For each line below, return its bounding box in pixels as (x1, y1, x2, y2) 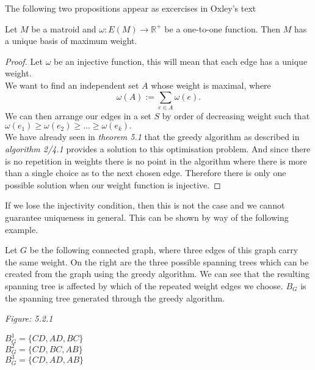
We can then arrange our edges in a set (5, 109, 151, 122)
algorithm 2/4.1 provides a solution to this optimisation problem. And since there (5, 142, 311, 155)
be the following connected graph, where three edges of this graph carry (29, 243, 299, 256)
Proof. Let (5, 54, 43, 67)
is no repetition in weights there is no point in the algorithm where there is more (5, 154, 307, 167)
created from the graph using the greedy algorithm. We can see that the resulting (5, 267, 310, 280)
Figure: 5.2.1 (5, 312, 53, 325)
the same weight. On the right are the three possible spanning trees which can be (5, 255, 309, 268)
